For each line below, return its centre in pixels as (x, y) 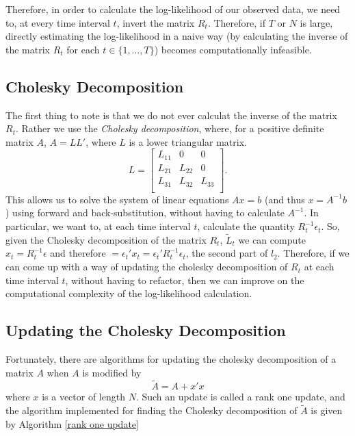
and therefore (78, 253)
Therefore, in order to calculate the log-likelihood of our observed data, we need (173, 9)
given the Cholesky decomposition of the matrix (106, 239)
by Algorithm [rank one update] (72, 423)
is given (327, 410)
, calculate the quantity (246, 226)
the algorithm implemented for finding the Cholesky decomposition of (152, 410)
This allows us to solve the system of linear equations (117, 199)
